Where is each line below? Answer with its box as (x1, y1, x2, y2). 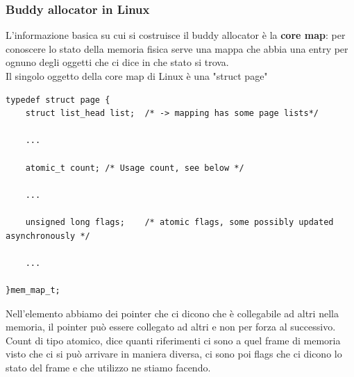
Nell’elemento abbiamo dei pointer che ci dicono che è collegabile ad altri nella (6, 305, 339, 320)
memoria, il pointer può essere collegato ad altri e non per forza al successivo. (6, 319, 336, 334)
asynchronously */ (6, 231, 90, 241)
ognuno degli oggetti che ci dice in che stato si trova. (6, 55, 229, 69)
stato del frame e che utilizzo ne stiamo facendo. (6, 360, 211, 374)
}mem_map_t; (6, 285, 60, 295)
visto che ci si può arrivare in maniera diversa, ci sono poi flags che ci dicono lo (6, 346, 342, 361)
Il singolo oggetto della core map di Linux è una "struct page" (6, 69, 268, 83)
